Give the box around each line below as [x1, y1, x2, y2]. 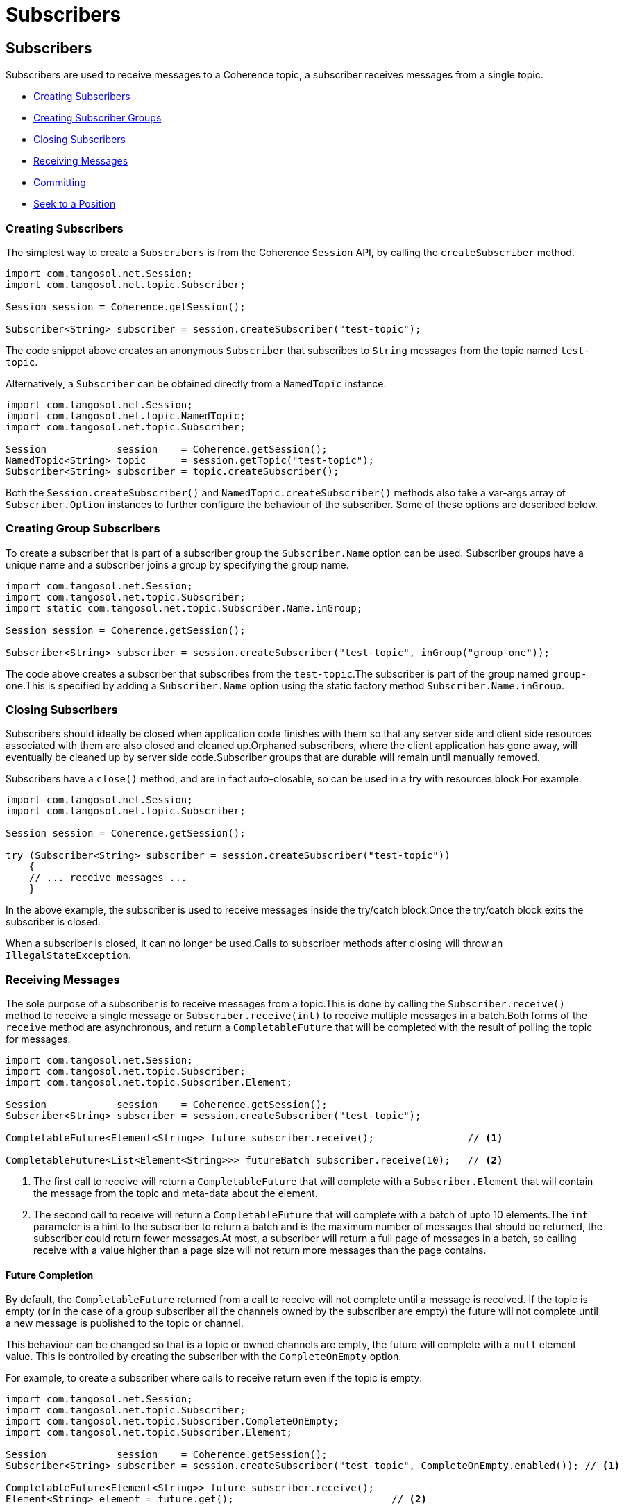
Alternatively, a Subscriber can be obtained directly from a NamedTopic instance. [6, 377, 387, 389]
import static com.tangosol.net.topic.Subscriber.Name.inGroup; [6, 602, 363, 614]
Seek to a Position [33, 198, 116, 210]
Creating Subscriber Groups [33, 112, 162, 124]
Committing [33, 176, 86, 189]
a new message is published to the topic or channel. [6, 1317, 244, 1329]
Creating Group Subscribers [6, 521, 160, 536]
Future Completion [6, 1268, 94, 1281]
